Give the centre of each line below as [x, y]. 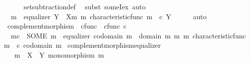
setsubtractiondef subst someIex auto [85, 6]
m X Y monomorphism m [59, 54]
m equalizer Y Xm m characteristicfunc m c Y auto [109, 16]
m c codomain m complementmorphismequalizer [83, 45]
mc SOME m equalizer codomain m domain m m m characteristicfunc [128, 35]
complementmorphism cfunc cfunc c [67, 26]
